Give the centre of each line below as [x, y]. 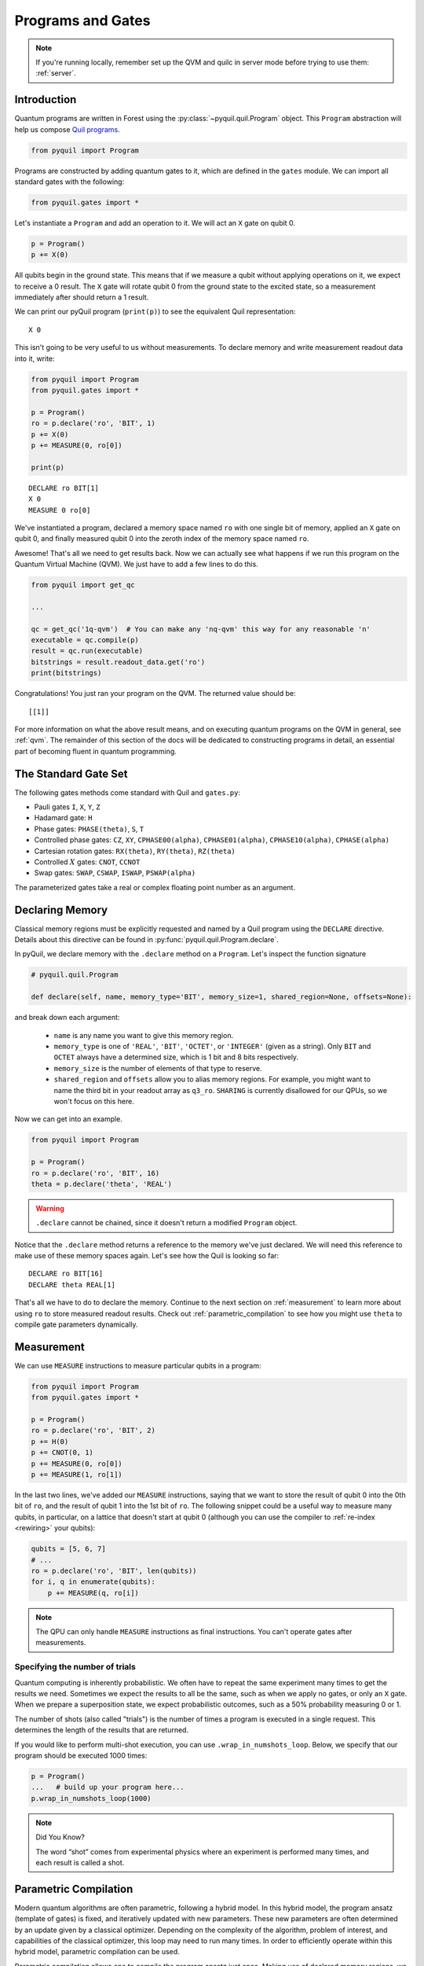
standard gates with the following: [69, 182]
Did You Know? [60, 1837]
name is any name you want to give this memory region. [144, 1035]
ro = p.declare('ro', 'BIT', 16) [95, 1173]
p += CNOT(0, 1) [62, 1452]
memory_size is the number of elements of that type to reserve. [158, 1068]
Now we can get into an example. [69, 1119]
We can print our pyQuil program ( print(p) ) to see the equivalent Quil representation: [155, 311]
